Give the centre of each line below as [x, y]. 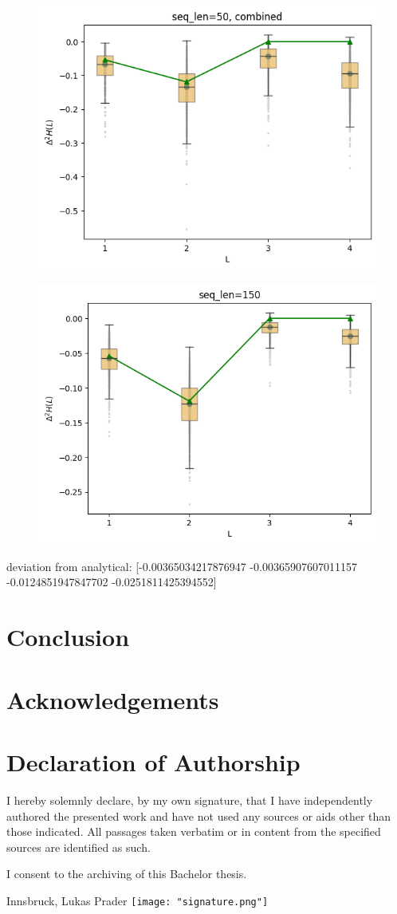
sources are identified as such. [79, 847]
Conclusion [68, 637]
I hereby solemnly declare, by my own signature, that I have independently [190, 800]
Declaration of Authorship [153, 761]
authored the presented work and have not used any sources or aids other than [199, 816]
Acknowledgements [113, 699]
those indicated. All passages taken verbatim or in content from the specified [194, 831]
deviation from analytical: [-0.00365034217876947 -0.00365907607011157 [182, 566]
